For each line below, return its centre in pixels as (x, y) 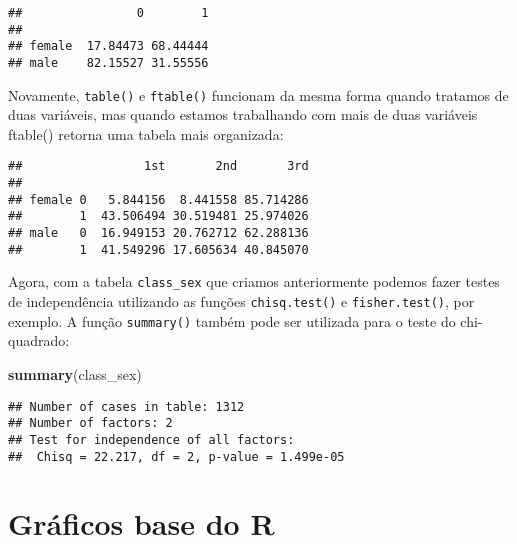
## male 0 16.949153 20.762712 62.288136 (158, 233)
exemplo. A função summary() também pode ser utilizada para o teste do (232, 320)
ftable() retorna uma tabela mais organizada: (146, 133)
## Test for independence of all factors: (151, 439)
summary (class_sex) (75, 373)
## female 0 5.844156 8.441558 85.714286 (158, 199)
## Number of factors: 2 (90, 423)
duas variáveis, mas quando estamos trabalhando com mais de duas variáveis (243, 114)
